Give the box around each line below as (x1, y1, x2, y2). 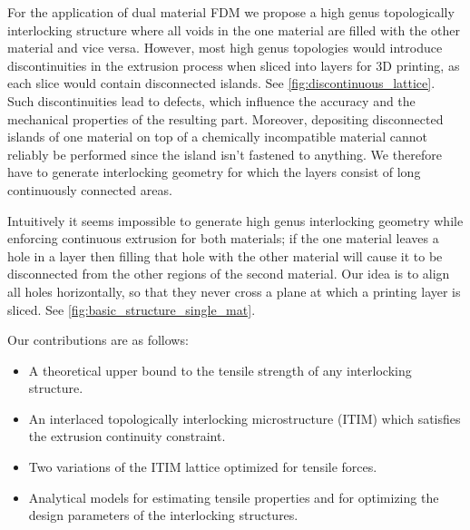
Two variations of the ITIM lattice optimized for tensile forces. (28, 457, 377, 476)
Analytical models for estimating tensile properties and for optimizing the (28, 487, 439, 506)
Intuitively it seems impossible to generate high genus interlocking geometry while (7, 211, 464, 230)
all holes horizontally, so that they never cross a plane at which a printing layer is (7, 281, 461, 300)
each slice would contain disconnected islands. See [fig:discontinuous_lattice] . (7, 74, 436, 93)
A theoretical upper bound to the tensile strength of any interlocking (28, 360, 412, 379)
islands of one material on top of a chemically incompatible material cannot (7, 127, 428, 146)
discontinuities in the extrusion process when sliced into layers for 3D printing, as (7, 55, 460, 74)
